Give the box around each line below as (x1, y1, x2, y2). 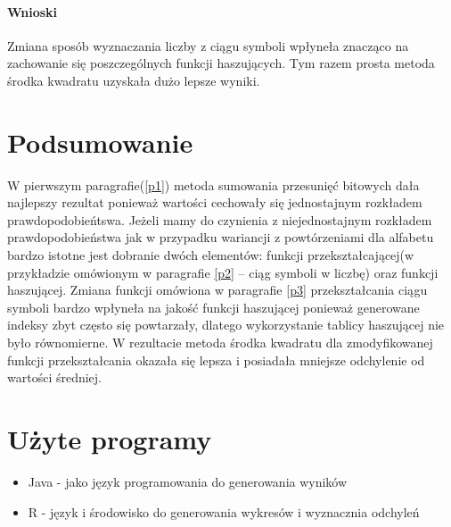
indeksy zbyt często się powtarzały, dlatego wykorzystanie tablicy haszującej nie (7, 315, 445, 334)
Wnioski (7, 2, 58, 21)
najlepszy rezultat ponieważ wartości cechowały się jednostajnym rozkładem (7, 193, 422, 212)
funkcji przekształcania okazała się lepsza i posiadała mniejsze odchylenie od (7, 350, 425, 369)
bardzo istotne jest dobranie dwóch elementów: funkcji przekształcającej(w (7, 246, 414, 264)
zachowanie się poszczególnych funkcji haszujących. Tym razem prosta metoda (7, 54, 435, 72)
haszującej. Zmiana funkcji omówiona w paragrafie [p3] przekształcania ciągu (7, 280, 428, 299)
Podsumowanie (7, 123, 193, 160)
